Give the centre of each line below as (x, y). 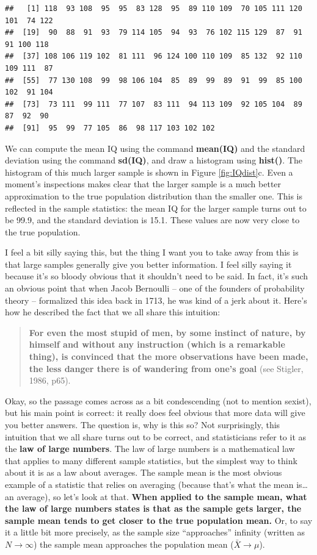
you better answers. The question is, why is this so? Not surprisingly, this (143, 424)
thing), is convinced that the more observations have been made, (169, 356)
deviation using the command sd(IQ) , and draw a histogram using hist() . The (154, 160)
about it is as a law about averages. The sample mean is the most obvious (144, 472)
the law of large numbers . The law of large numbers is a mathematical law (150, 449)
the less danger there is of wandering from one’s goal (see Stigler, (166, 368)
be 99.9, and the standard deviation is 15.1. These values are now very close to (152, 220)
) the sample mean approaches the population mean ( (133, 544)
